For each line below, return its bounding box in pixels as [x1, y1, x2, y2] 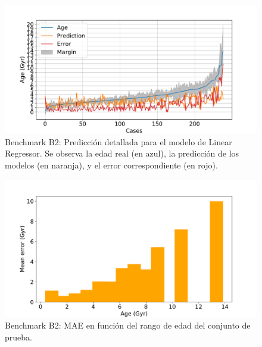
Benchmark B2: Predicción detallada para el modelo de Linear [5, 135, 232, 148]
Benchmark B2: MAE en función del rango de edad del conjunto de [5, 319, 251, 332]
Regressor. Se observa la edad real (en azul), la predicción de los [5, 147, 239, 160]
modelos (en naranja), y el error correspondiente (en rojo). [5, 158, 218, 171]
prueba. [5, 330, 32, 343]
